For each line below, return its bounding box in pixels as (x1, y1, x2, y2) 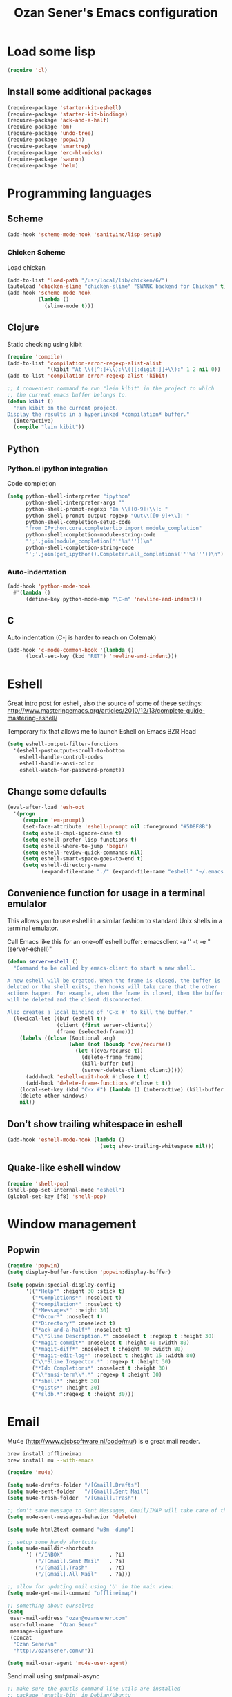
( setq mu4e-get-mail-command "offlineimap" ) (7, 1590, 137, 1597)
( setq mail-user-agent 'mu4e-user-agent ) (7, 1660, 128, 1667)
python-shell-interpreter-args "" (25, 499, 126, 506)
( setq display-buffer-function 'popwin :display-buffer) (7, 1269, 171, 1276)
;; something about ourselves (7, 1602, 95, 1609)
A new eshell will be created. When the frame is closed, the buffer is (7, 977, 221, 984)
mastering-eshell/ (7, 714, 58, 723)
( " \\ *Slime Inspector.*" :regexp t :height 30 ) (32, 1359, 171, 1365)
